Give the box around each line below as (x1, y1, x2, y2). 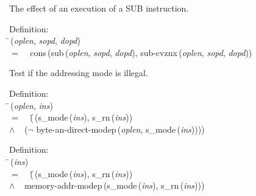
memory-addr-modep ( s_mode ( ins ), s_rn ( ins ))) (24, 179, 205, 192)
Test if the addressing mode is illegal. (9, 66, 148, 79)
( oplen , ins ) (10, 99, 53, 111)
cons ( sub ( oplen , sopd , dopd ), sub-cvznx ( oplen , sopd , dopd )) (30, 46, 252, 58)
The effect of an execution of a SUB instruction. (9, 2, 189, 14)
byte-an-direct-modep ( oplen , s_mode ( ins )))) (36, 122, 205, 135)
